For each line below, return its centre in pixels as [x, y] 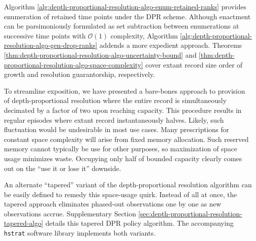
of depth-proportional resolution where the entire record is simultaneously [115, 100]
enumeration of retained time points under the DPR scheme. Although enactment [127, 16]
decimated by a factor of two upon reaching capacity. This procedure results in [123, 110]
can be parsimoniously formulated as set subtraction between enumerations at [122, 26]
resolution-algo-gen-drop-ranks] [51, 45]
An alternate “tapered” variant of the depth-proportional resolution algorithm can [128, 185]
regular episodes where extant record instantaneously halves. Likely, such [114, 120]
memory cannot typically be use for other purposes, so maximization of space [121, 149]
